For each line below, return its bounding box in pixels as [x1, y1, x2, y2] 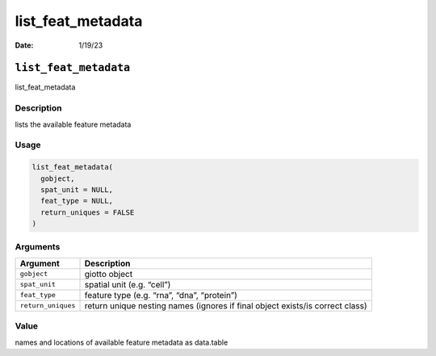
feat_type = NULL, [40, 196, 113, 206]
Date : [15, 40, 34, 50]
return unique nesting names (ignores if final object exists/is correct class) [84, 299, 367, 311]
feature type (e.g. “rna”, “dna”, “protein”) [84, 289, 238, 300]
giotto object [84, 268, 133, 279]
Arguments [15, 241, 61, 253]
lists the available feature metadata [15, 119, 132, 129]
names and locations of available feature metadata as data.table [15, 337, 228, 347]
